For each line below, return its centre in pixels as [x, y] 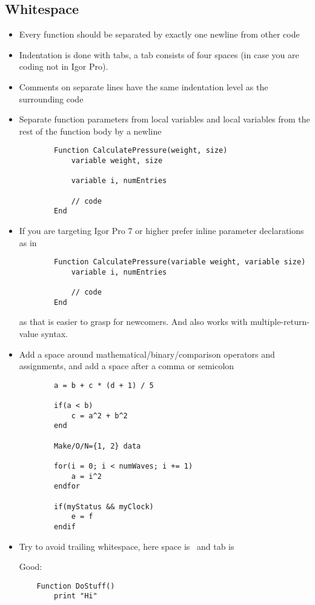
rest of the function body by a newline [90, 131]
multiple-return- [280, 322]
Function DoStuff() [76, 586]
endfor [67, 486]
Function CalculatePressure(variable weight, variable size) [180, 262]
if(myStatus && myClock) [104, 506]
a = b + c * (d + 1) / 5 [104, 385]
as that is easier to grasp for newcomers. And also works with [133, 322]
